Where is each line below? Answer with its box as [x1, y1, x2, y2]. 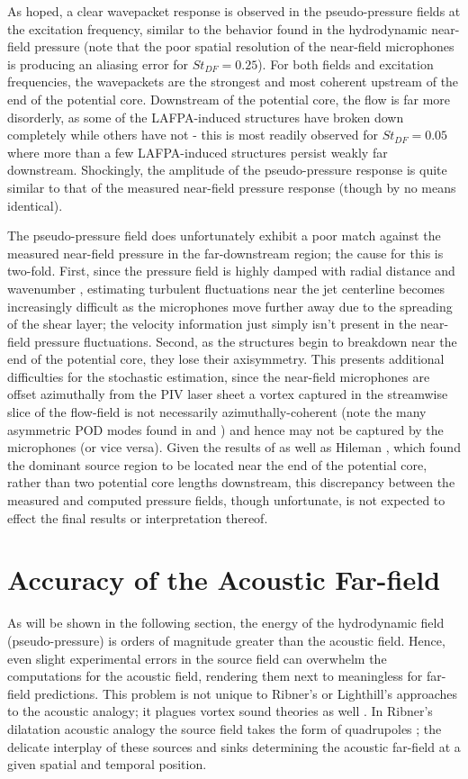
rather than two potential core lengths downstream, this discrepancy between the [7, 473, 455, 492]
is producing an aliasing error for [7, 54, 189, 73]
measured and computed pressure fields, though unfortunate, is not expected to [7, 491, 445, 510]
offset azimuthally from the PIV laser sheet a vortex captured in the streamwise [7, 385, 448, 403]
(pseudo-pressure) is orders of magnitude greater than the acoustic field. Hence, [7, 630, 445, 649]
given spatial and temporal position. [7, 755, 207, 774]
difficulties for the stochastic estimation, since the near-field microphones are [7, 367, 430, 385]
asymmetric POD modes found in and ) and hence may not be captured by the [7, 420, 444, 439]
